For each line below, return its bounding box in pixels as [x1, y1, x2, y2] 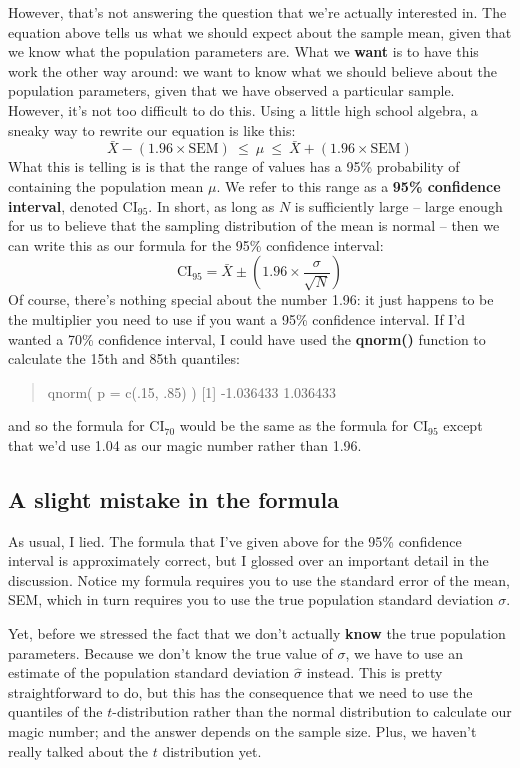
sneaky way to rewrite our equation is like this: [8, 119, 296, 140]
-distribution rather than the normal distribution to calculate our [112, 701, 512, 722]
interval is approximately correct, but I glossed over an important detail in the [8, 550, 489, 571]
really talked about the [8, 740, 149, 761]
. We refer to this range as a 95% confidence [216, 175, 501, 196]
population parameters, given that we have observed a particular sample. [8, 80, 455, 101]
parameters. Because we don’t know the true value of [8, 642, 333, 663]
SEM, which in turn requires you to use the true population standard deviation [8, 589, 494, 610]
